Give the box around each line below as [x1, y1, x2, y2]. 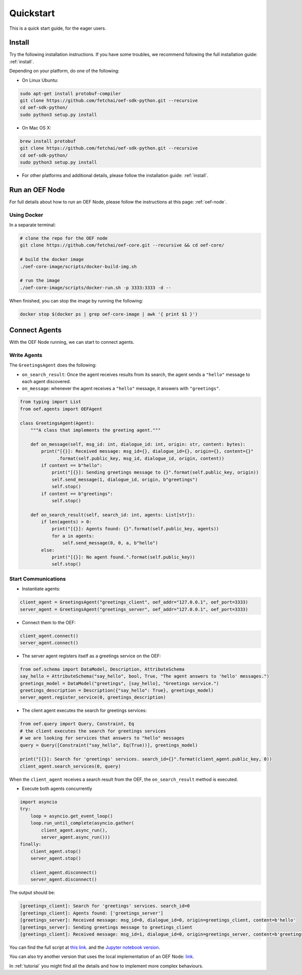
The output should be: [9, 890, 55, 896]
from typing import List [20, 399, 82, 405]
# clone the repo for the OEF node [20, 235, 108, 241]
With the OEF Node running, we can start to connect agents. [9, 339, 134, 345]
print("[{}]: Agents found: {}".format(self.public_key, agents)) [51, 526, 219, 532]
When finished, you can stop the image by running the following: [9, 297, 143, 303]
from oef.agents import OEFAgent [20, 406, 103, 412]
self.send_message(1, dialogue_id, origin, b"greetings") [51, 476, 198, 482]
